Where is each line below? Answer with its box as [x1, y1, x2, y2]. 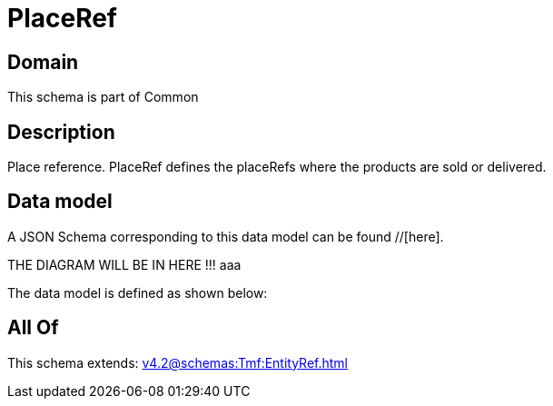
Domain [7, 50, 79, 74]
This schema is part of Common [7, 89, 199, 105]
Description [7, 120, 115, 144]
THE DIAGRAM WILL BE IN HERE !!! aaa [7, 256, 242, 272]
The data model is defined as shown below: [7, 284, 268, 301]
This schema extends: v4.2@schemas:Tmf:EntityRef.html [7, 354, 349, 371]
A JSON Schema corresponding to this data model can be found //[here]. [7, 228, 444, 244]
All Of [7, 316, 59, 340]
